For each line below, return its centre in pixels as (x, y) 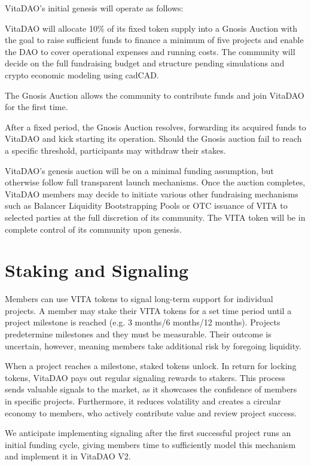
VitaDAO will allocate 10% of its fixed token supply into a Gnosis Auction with (151, 28)
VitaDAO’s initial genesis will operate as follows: (94, 8)
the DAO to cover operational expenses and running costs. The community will (150, 51)
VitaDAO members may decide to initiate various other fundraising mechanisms (152, 194)
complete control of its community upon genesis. (93, 229)
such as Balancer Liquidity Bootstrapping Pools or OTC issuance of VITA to (146, 205)
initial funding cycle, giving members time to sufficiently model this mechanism (150, 444)
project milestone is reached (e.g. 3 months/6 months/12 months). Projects (143, 322)
